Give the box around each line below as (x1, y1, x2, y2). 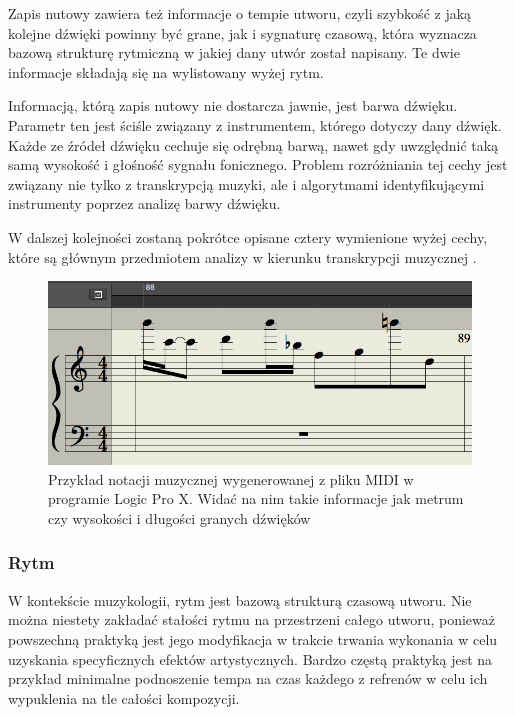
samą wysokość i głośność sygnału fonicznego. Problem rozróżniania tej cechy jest (8, 154, 508, 175)
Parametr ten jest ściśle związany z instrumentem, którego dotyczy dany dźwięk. (8, 114, 502, 135)
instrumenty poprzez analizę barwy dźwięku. (8, 193, 281, 214)
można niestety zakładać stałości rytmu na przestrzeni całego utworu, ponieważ (8, 609, 496, 630)
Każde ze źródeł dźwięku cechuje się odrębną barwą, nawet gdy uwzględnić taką (8, 134, 499, 155)
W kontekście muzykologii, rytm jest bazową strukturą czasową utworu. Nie (8, 589, 472, 610)
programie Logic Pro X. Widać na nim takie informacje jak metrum (48, 488, 464, 509)
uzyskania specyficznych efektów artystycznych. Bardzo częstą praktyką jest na (8, 648, 493, 669)
